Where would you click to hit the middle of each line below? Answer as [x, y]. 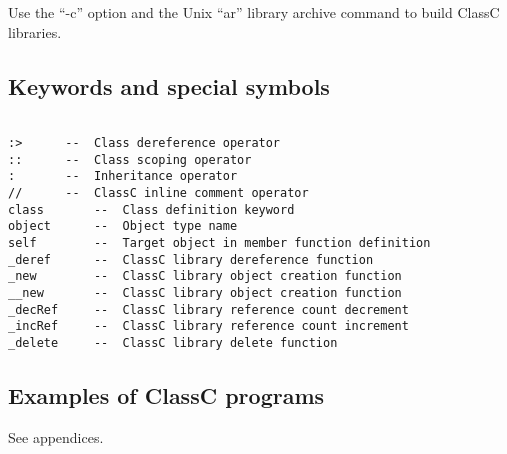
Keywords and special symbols [169, 85]
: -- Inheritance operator [123, 176]
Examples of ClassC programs [166, 394]
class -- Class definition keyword [151, 209]
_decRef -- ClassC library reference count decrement [208, 309]
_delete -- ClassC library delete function [173, 342]
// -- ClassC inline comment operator [158, 193]
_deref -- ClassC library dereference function [191, 259]
